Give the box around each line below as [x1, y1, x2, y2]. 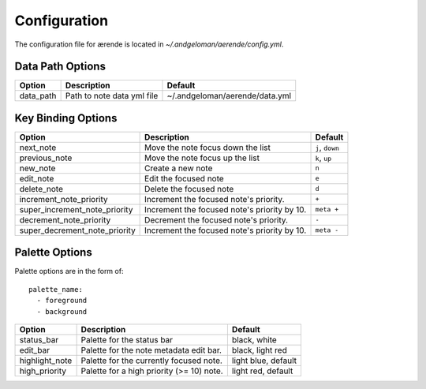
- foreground [36, 296, 88, 305]
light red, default [231, 365, 293, 376]
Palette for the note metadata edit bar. [80, 345, 222, 356]
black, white [231, 335, 278, 346]
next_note [19, 142, 57, 153]
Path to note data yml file [65, 91, 159, 102]
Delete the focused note [144, 183, 234, 194]
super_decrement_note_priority [19, 225, 136, 236]
